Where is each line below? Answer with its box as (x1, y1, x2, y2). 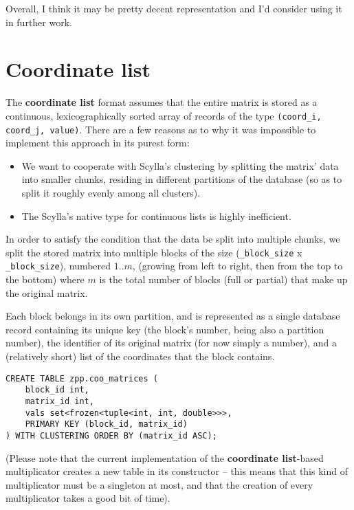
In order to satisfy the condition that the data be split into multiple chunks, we (5, 232, 340, 246)
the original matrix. (5, 285, 88, 300)
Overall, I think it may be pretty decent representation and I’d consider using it (5, 1, 342, 15)
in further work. (5, 14, 72, 29)
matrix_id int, (25, 396, 94, 406)
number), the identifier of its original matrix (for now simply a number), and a (5, 335, 337, 350)
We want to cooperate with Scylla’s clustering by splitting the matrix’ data (21, 158, 339, 173)
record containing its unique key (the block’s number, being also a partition (5, 322, 324, 336)
